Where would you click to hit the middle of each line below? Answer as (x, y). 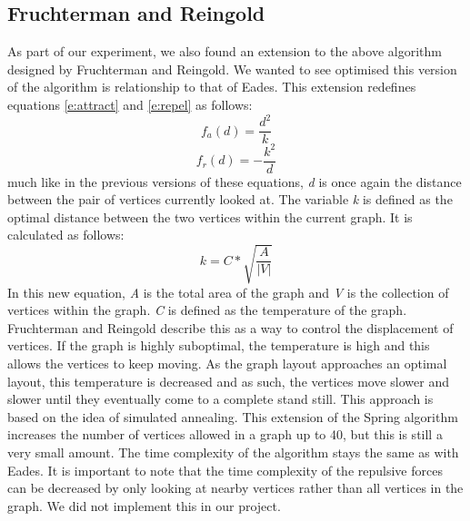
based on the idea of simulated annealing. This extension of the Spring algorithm (233, 416)
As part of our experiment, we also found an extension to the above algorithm (225, 51)
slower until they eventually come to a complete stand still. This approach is (220, 399)
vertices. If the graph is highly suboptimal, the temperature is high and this (219, 345)
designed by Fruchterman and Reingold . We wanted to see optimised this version (232, 69)
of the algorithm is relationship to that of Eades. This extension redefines (212, 87)
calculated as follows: (66, 235)
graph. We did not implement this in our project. (144, 505)
